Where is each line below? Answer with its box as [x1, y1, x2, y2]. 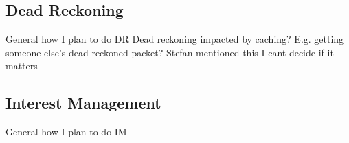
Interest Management [5, 92, 161, 113]
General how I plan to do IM [5, 124, 127, 139]
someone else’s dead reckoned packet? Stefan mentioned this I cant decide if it [5, 45, 334, 59]
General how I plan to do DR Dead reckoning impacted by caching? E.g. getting [5, 32, 344, 46]
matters [5, 58, 38, 73]
